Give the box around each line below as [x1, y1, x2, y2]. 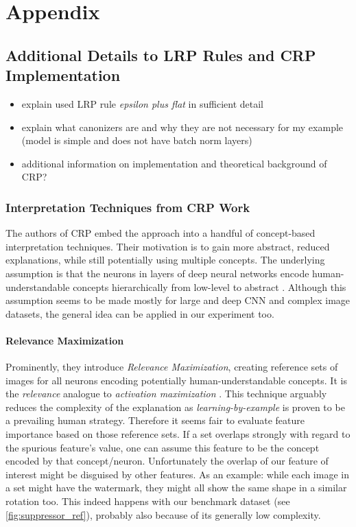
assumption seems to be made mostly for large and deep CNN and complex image [5, 293, 351, 307]
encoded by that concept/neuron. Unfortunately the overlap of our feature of [5, 454, 329, 468]
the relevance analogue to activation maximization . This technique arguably [5, 386, 327, 401]
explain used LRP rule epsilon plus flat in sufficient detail [21, 96, 263, 110]
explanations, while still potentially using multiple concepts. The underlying [5, 253, 325, 267]
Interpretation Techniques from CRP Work [5, 198, 250, 215]
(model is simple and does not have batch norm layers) [21, 133, 252, 148]
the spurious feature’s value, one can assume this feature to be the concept [5, 440, 320, 454]
